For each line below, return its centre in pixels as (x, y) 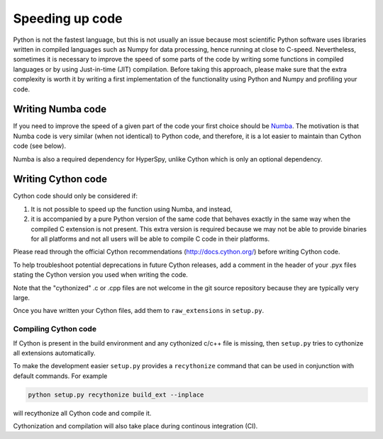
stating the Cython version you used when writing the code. (100, 275)
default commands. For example (60, 376)
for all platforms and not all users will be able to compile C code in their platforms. (150, 239)
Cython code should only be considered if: (76, 196)
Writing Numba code (60, 109)
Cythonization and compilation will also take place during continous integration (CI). (135, 426)
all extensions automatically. (54, 353)
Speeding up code (68, 18)
